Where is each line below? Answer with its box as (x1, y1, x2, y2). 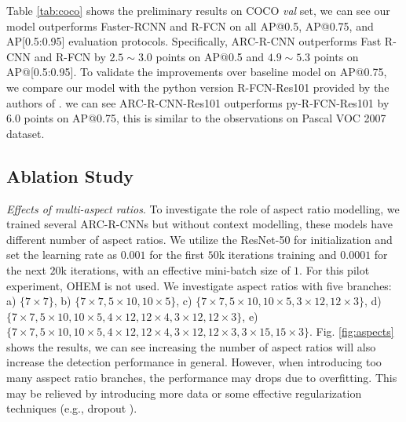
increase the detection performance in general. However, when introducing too (6, 354, 382, 370)
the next (6, 261, 46, 278)
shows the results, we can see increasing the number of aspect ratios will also (6, 338, 376, 355)
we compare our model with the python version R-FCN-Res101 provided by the (6, 78, 390, 95)
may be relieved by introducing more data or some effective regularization (6, 384, 362, 401)
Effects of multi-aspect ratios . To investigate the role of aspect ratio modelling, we (6, 200, 400, 216)
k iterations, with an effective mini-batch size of (60, 261, 291, 278)
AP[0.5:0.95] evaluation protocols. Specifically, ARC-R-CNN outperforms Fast (6, 33, 382, 49)
